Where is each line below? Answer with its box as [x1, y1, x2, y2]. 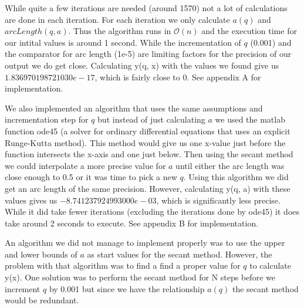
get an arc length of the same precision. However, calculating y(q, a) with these [5, 182, 291, 194]
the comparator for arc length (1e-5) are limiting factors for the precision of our [5, 48, 292, 60]
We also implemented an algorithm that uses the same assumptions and [5, 101, 263, 114]
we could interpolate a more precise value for [5, 159, 166, 171]
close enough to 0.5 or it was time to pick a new [5, 171, 177, 183]
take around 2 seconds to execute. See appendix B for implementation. [5, 216, 259, 229]
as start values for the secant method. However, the [87, 248, 272, 260]
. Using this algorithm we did [183, 171, 289, 183]
